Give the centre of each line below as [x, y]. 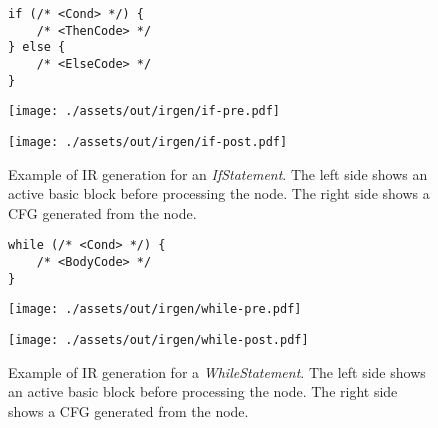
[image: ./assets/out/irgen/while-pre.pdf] [155, 309]
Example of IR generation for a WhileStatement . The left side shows [217, 371]
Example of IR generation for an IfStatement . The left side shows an [218, 173]
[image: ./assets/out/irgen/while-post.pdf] [158, 340]
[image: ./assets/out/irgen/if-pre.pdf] [144, 111]
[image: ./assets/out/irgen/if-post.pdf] [148, 141]
